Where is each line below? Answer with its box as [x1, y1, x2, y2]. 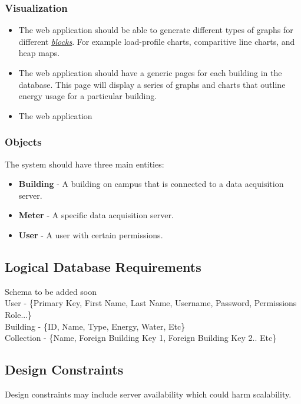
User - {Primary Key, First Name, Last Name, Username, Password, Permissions [5, 297, 297, 309]
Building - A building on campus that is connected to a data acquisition [18, 178, 284, 190]
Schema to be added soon [5, 285, 97, 297]
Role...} [5, 308, 32, 320]
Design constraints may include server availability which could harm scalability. [5, 387, 292, 400]
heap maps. [18, 47, 60, 59]
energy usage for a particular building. [18, 90, 157, 102]
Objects [5, 134, 42, 149]
